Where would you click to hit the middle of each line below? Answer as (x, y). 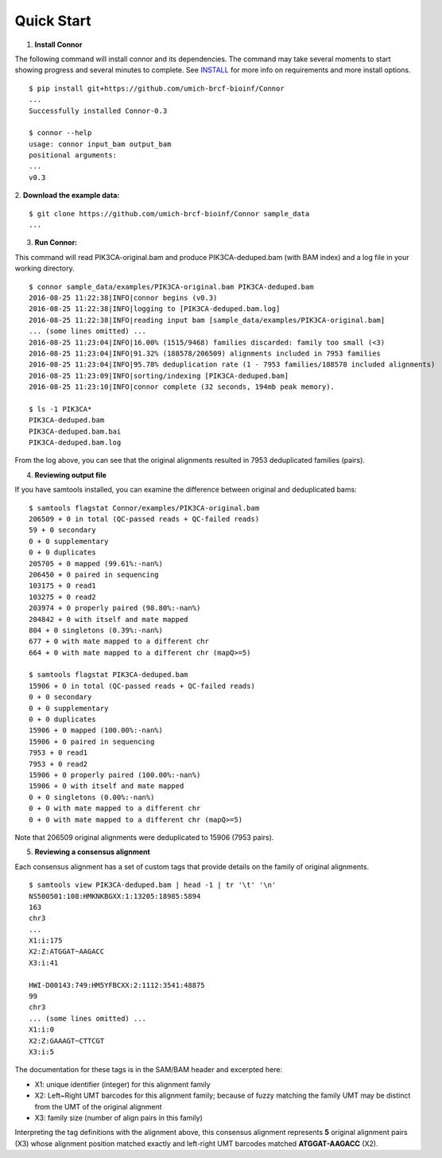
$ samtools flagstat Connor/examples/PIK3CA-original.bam (144, 508)
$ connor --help (60, 133)
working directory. (45, 268)
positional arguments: (73, 155)
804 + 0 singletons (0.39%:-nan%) (96, 630)
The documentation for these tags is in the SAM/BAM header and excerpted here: (148, 1070)
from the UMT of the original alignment (98, 1106)
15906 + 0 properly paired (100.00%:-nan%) (115, 775)
